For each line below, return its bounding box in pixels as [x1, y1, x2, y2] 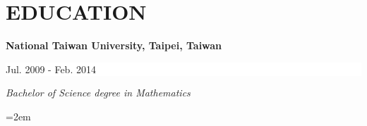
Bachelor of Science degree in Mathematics [6, 85, 191, 100]
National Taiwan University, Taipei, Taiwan [6, 38, 222, 53]
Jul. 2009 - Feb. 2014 [6, 61, 96, 76]
